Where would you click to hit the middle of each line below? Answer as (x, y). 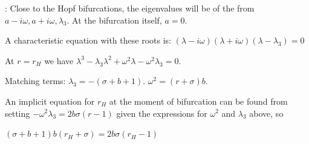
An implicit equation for (50, 101)
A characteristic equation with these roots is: (88, 40)
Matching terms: (35, 81)
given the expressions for (162, 113)
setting (18, 113)
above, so (266, 113)
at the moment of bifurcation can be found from (198, 101)
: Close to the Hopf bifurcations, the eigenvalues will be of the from (130, 8)
